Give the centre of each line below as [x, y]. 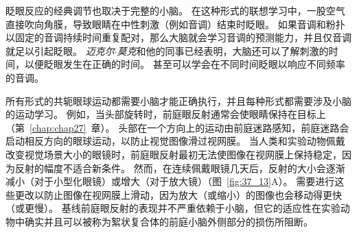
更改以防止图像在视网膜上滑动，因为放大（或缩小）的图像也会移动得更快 [178, 194]
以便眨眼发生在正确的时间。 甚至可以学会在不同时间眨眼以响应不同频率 [185, 64]
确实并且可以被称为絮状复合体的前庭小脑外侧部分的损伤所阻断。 [169, 221]
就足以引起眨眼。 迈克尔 [60, 50]
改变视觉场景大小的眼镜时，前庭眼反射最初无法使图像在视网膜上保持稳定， [174, 154]
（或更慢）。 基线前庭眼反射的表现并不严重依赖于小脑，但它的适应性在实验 [173, 208]
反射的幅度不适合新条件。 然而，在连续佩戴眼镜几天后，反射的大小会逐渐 [180, 168]
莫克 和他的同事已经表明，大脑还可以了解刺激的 [223, 50]
